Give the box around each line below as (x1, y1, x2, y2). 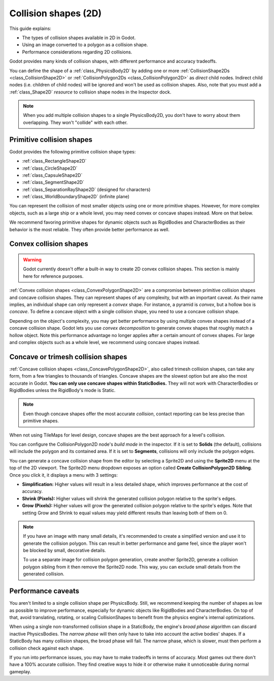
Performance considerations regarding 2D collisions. (22, 49, 132, 55)
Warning (23, 257, 42, 263)
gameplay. (9, 668, 31, 674)
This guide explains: (9, 25, 52, 32)
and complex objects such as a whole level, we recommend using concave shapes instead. (9, 339, 200, 345)
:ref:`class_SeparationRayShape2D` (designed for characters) (22, 186, 151, 193)
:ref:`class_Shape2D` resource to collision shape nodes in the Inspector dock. (9, 89, 172, 95)
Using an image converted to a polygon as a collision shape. (22, 42, 148, 48)
